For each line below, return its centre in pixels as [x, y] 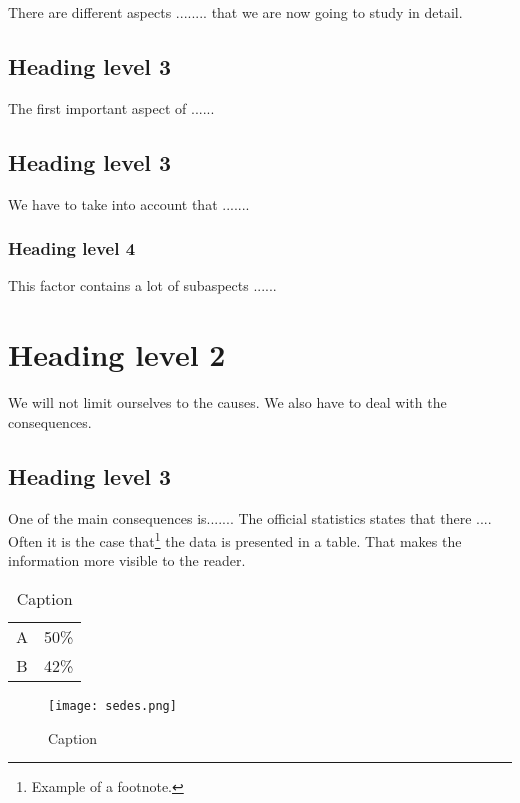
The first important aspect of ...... [111, 107]
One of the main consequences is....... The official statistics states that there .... [250, 517]
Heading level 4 [72, 248]
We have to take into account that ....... [129, 203]
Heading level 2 [117, 354]
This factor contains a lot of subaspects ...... [142, 285]
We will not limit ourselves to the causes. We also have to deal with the [227, 402]
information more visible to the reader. [127, 560]
